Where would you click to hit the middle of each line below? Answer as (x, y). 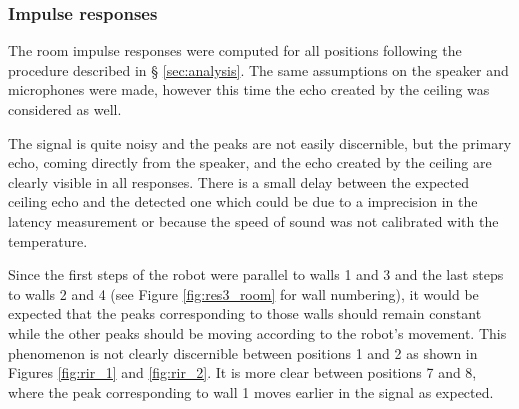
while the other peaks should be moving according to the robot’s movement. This (257, 332)
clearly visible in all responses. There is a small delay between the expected (238, 181)
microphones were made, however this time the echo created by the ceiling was (249, 89)
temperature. (48, 240)
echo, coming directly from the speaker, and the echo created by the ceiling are (250, 162)
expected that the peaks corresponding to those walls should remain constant (245, 313)
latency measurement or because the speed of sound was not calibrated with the (253, 220)
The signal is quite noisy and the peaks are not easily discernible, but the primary (260, 142)
